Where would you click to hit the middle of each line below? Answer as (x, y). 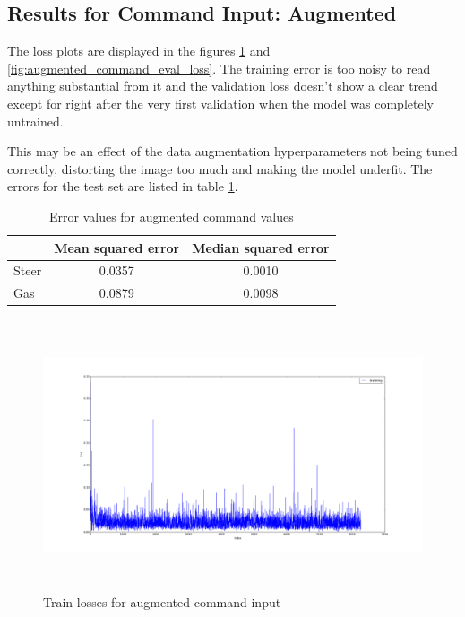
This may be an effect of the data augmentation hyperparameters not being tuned (232, 151)
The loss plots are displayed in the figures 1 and (139, 51)
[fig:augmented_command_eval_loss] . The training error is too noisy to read (219, 68)
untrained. (35, 121)
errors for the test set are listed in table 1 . (123, 186)
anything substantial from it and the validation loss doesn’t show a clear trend (223, 86)
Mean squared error (117, 247)
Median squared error (261, 247)
